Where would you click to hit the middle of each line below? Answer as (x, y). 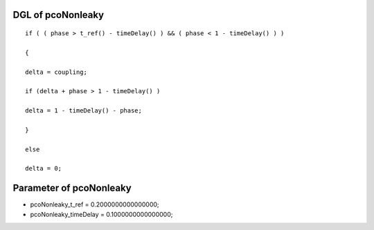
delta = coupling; (56, 72)
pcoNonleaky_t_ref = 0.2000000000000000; (95, 204)
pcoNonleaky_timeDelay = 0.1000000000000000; (101, 214)
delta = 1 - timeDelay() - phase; (83, 111)
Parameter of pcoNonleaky (72, 188)
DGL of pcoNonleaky (58, 15)
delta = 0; (44, 169)
